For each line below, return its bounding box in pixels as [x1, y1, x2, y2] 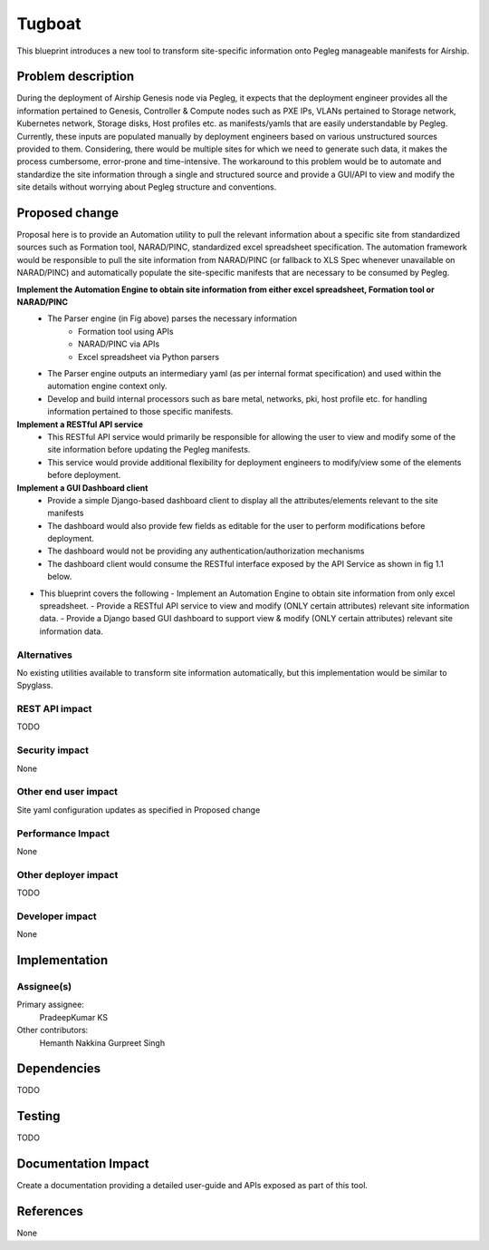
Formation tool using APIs [78, 326, 174, 337]
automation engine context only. [47, 381, 168, 392]
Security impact [16, 744, 90, 757]
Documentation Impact [16, 1157, 149, 1172]
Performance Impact [16, 826, 110, 839]
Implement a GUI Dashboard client [16, 482, 149, 493]
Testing [16, 1108, 61, 1124]
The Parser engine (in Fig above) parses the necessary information [47, 313, 298, 324]
